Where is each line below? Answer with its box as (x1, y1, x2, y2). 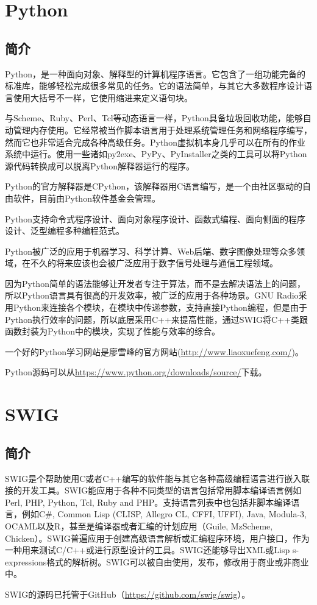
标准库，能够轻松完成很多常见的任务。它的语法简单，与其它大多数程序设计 (5, 79, 304, 92)
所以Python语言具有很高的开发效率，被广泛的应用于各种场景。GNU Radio (5, 289, 299, 302)
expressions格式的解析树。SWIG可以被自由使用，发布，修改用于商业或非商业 (5, 555, 309, 568)
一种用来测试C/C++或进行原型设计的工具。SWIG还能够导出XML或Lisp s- (5, 543, 299, 556)
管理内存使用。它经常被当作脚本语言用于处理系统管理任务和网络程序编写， (13, 123, 312, 136)
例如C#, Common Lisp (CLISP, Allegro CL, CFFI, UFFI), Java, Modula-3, (21, 508, 307, 520)
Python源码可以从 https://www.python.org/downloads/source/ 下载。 (5, 366, 267, 378)
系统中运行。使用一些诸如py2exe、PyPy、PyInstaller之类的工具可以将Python (5, 147, 307, 160)
